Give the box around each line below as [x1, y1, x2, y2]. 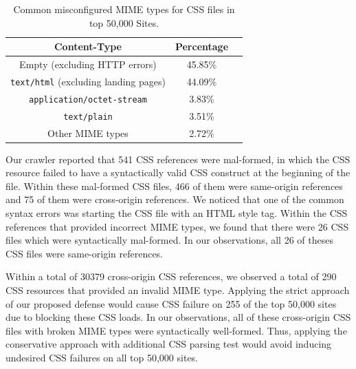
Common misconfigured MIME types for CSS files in [13, 2, 235, 16]
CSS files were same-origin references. [5, 246, 164, 260]
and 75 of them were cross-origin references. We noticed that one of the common [5, 192, 344, 207]
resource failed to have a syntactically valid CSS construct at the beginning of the [5, 165, 351, 180]
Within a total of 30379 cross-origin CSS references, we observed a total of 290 [5, 269, 337, 284]
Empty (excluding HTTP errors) [19, 57, 157, 72]
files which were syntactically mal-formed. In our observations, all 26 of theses [5, 233, 333, 247]
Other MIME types [47, 125, 129, 140]
